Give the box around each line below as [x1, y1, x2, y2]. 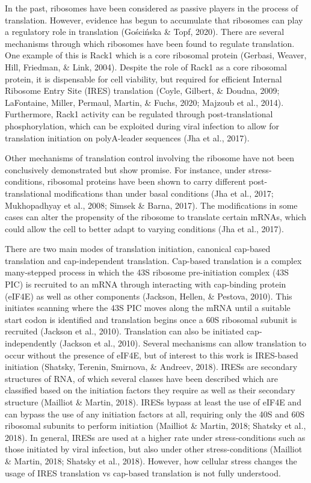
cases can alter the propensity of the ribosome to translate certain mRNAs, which [5, 211, 306, 223]
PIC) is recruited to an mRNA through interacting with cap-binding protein [5, 278, 286, 291]
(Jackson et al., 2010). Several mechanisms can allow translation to [59, 337, 307, 349]
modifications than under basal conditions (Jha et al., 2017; [54, 186, 274, 199]
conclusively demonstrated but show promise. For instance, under [5, 163, 246, 176]
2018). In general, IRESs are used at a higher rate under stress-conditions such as [5, 431, 306, 443]
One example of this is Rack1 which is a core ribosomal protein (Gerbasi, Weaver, [5, 49, 307, 61]
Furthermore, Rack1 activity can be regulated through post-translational [5, 108, 273, 120]
